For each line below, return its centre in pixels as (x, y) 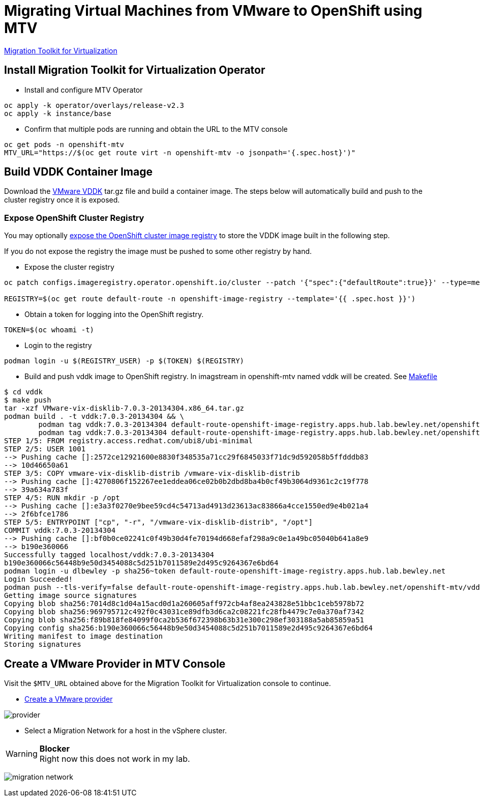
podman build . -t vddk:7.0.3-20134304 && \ (94, 417)
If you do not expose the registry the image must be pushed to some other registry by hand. (158, 251)
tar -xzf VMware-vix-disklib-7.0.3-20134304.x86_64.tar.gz (124, 408)
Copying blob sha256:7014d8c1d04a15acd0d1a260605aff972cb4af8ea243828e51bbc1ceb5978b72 (184, 604)
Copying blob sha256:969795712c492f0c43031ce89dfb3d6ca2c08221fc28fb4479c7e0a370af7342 (184, 612)
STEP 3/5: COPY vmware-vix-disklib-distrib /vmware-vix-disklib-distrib (152, 474)
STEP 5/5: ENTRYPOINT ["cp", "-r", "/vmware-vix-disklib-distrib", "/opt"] (158, 522)
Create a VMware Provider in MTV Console (115, 664)
